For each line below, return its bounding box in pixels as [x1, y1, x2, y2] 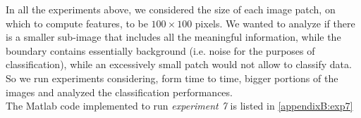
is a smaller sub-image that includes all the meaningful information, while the [6, 29, 341, 44]
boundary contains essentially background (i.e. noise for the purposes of [6, 43, 315, 58]
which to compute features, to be [6, 15, 148, 30]
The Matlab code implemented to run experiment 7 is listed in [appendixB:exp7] [6, 98, 353, 113]
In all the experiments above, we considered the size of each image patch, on [6, 2, 336, 16]
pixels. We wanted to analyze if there [195, 15, 355, 30]
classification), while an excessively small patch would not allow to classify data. [6, 57, 352, 72]
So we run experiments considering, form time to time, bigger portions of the [6, 70, 338, 85]
